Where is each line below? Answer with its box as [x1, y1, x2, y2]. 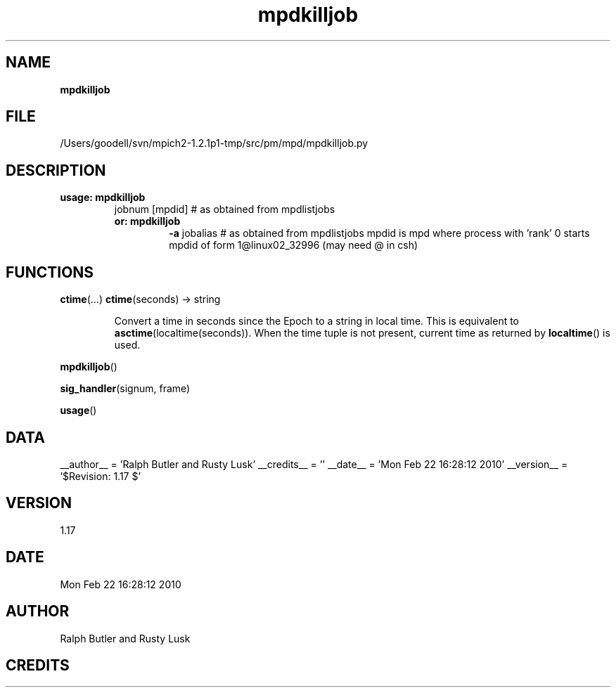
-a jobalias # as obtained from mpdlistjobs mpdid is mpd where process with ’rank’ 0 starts [169, 227, 590, 240]
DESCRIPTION [6, 161, 106, 179]
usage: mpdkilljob [60, 191, 146, 204]
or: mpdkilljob [114, 215, 181, 228]
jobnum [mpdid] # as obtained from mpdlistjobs [114, 203, 335, 216]
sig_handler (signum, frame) [60, 382, 191, 395]
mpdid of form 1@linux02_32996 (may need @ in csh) [169, 239, 418, 252]
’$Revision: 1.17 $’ [60, 469, 141, 482]
